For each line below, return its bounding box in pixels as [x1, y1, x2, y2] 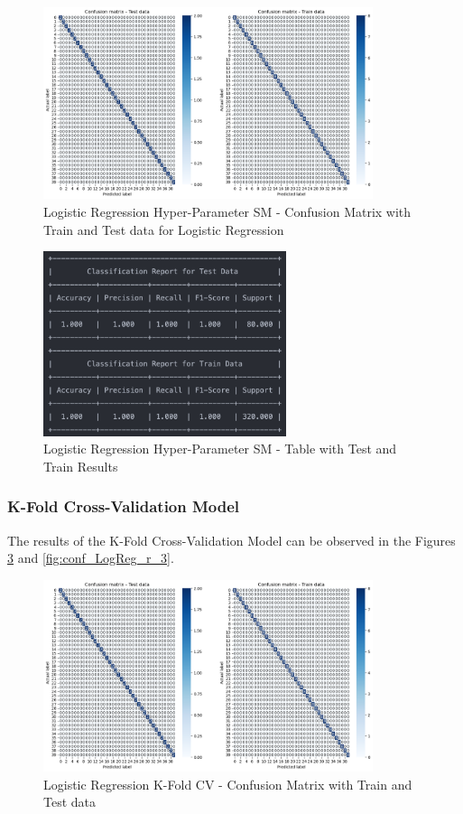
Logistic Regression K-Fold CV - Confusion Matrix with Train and [43, 774, 412, 793]
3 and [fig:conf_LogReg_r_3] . [7, 548, 174, 567]
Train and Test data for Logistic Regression [43, 220, 284, 239]
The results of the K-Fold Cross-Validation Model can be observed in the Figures [7, 530, 456, 549]
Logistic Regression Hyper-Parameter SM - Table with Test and [43, 439, 397, 458]
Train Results [43, 456, 118, 475]
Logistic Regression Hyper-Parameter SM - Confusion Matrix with [43, 201, 412, 220]
